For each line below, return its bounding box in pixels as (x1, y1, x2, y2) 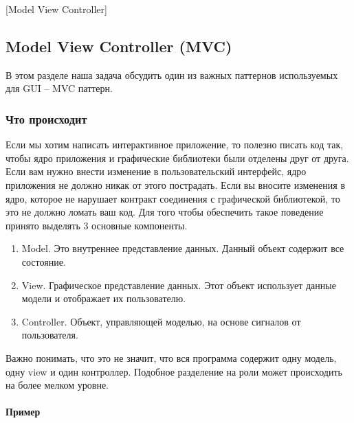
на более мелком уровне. (5, 378, 109, 392)
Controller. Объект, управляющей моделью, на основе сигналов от (21, 314, 301, 328)
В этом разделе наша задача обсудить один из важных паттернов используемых (5, 67, 338, 82)
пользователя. (21, 328, 78, 342)
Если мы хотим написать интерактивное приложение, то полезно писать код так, (5, 137, 344, 152)
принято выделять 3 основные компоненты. (5, 218, 188, 232)
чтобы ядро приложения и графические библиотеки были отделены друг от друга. (5, 150, 349, 165)
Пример (5, 404, 41, 419)
